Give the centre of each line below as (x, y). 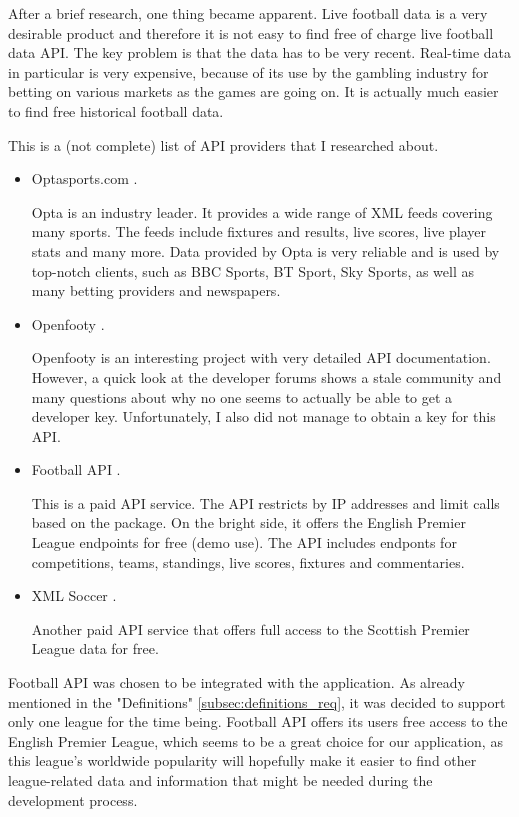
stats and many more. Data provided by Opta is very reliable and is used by (265, 250)
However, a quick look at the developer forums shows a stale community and (266, 376)
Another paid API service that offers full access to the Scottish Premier (250, 628)
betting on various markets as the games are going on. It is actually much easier (253, 91)
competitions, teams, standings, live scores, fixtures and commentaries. (248, 561)
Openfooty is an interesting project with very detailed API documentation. (261, 357)
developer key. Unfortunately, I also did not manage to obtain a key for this (263, 416)
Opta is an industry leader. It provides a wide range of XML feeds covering (262, 211)
